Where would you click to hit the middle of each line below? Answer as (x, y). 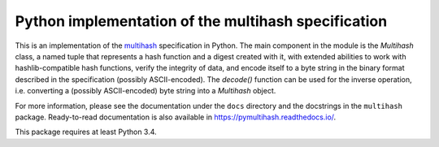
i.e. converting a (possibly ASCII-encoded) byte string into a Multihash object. (146, 91)
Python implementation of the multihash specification (201, 21)
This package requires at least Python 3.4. (86, 132)
